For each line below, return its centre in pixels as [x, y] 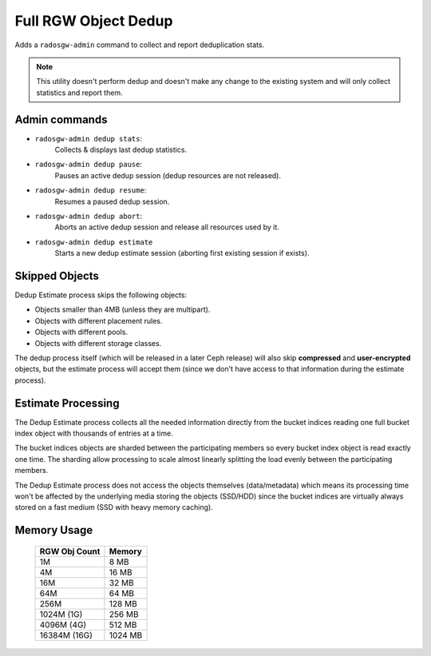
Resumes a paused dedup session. [112, 201]
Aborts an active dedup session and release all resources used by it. [167, 227]
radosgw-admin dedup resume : [91, 190]
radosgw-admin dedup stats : [89, 138]
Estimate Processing [67, 403]
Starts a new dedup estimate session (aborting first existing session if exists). [182, 253]
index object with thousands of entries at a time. [94, 433]
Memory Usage [54, 530]
